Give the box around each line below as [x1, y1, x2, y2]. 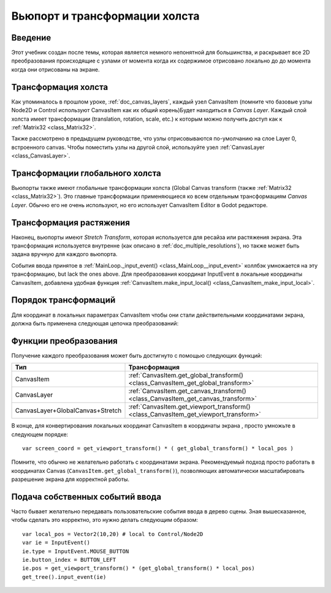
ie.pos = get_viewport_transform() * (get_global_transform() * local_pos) [22, 565, 255, 572]
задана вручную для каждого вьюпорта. [11, 251, 118, 258]
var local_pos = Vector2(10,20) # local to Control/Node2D [22, 531, 204, 537]
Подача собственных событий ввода [11, 492, 162, 502]
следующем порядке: [11, 431, 69, 438]
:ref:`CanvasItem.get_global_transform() [128, 371, 243, 380]
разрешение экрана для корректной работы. [11, 475, 130, 483]
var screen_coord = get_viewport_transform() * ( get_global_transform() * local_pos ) [22, 445, 294, 452]
